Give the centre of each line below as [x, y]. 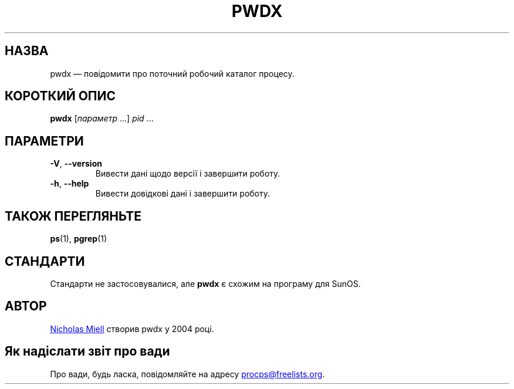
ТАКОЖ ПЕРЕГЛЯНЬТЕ [73, 216]
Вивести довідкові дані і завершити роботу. [183, 194]
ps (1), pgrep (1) [79, 239]
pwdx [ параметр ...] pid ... [102, 119]
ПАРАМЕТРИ [44, 141]
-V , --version [76, 164]
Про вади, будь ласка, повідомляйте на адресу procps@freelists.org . [187, 374]
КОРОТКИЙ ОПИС [60, 96]
